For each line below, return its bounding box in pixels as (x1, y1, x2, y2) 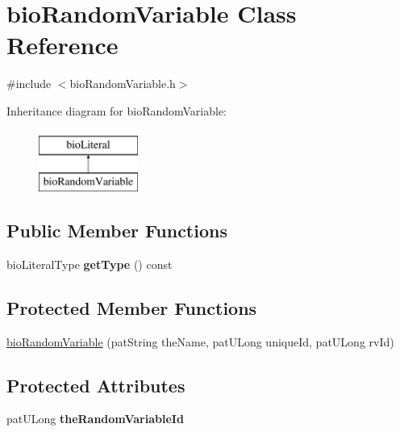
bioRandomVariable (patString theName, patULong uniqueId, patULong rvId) (6, 333, 394, 350)
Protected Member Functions (6, 295, 257, 320)
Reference (6, 28, 119, 61)
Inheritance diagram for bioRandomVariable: (6, 102, 227, 119)
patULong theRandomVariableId (6, 410, 184, 427)
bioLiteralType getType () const (6, 255, 173, 272)
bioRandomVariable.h (69, 75, 176, 92)
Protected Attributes (6, 372, 185, 397)
